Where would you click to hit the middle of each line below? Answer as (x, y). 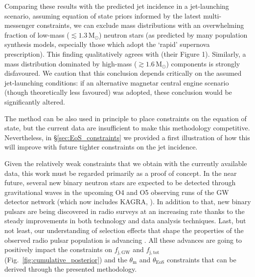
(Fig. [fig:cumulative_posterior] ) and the (66, 259)
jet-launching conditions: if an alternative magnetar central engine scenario (117, 82)
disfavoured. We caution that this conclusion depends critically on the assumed (123, 73)
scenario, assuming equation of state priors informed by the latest (103, 15)
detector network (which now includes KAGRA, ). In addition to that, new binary (128, 202)
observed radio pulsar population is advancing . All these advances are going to (123, 240)
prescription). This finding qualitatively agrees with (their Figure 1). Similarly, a (125, 53)
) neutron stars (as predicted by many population (173, 34)
